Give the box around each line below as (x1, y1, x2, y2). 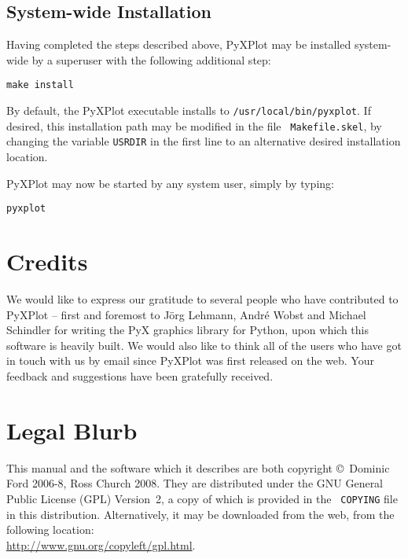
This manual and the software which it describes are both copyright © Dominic (6, 459, 390, 476)
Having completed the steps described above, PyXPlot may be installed (6, 36, 351, 53)
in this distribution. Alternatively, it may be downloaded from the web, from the (6, 506, 395, 522)
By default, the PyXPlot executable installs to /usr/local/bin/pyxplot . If (6, 102, 371, 119)
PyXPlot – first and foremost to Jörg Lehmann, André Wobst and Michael (6, 306, 366, 322)
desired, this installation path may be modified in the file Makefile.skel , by (6, 117, 382, 134)
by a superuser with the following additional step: (31, 51, 271, 68)
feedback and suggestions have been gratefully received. (6, 367, 274, 384)
